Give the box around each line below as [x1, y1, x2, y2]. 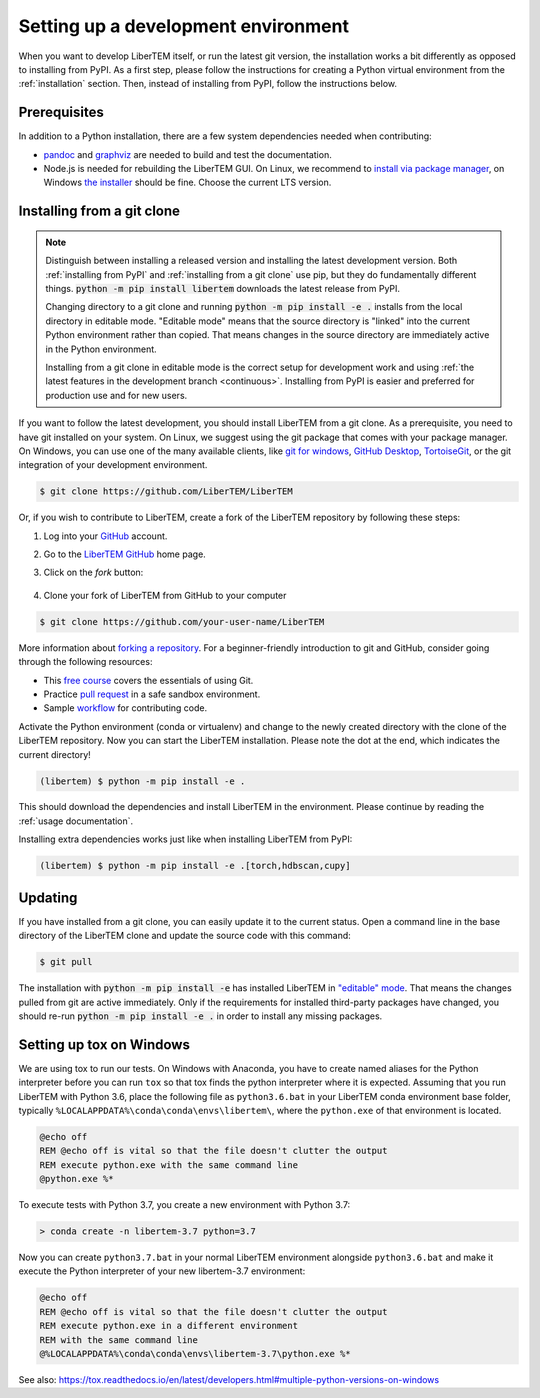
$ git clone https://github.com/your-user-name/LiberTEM [39, 616, 325, 627]
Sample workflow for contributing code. [43, 702, 208, 714]
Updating [18, 889, 78, 906]
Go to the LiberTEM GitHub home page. [43, 548, 207, 560]
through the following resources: [18, 656, 153, 668]
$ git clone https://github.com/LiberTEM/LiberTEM [39, 486, 294, 497]
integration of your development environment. [18, 459, 208, 471]
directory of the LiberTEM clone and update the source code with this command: [18, 930, 352, 942]
